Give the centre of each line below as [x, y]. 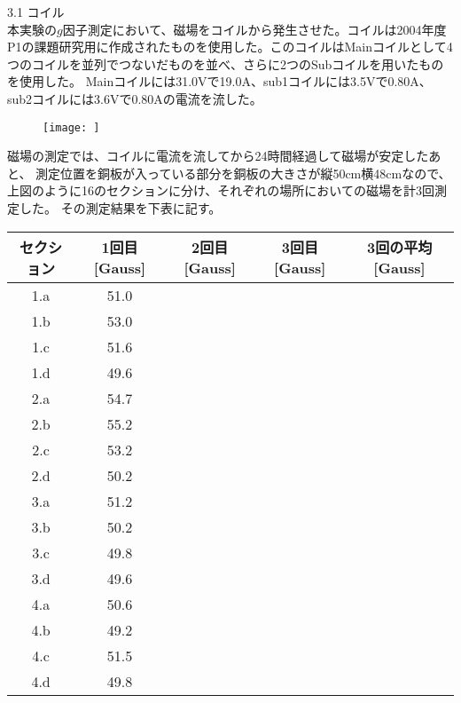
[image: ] [71, 127]
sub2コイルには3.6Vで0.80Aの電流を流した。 [135, 98]
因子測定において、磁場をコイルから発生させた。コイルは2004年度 [254, 29]
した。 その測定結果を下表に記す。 [120, 208]
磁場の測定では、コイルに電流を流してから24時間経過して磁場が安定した [218, 156]
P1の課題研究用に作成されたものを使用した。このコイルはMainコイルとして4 [230, 47]
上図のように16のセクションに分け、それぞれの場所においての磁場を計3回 [221, 190]
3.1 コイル [36, 12]
